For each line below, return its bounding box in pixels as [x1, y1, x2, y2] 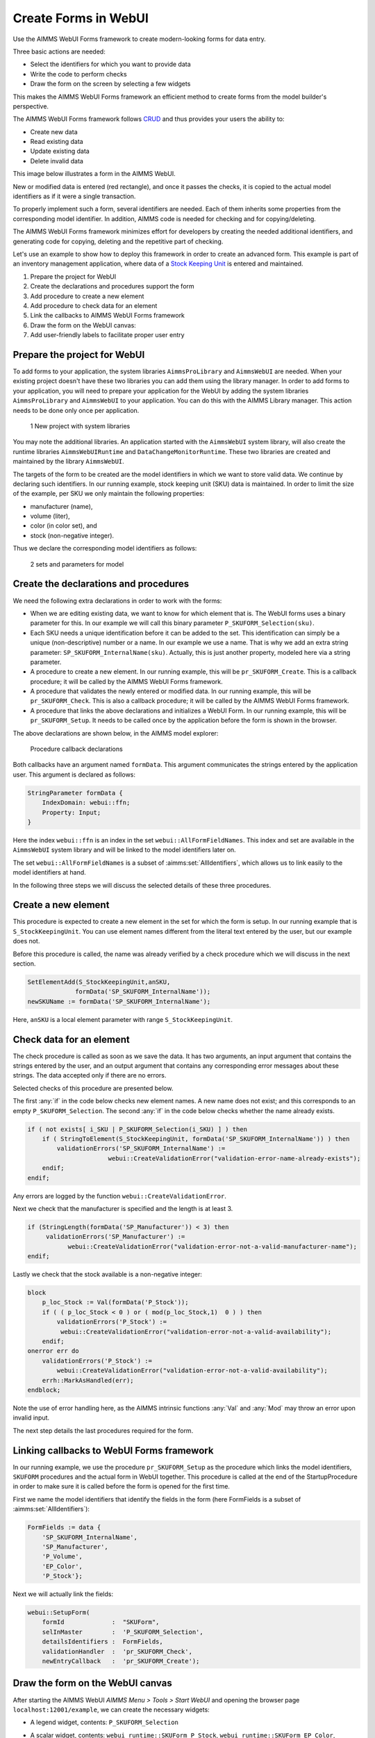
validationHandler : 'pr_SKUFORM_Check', [42, 1648, 192, 1655]
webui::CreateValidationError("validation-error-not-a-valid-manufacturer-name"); [67, 1242, 358, 1251]
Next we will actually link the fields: [12, 1590, 114, 1598]
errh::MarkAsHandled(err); [42, 1376, 135, 1384]
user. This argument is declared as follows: [12, 770, 135, 779]
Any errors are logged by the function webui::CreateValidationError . [12, 1192, 227, 1200]
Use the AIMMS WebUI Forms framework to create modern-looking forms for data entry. [12, 35, 267, 43]
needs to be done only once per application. [12, 406, 140, 414]
